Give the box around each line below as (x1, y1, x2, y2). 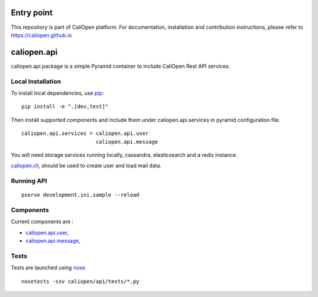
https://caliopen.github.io (11, 31, 72, 38)
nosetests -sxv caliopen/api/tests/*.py (21, 278, 140, 285)
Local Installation (11, 77, 61, 85)
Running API (11, 177, 47, 185)
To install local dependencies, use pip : (11, 89, 104, 97)
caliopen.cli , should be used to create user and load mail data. (11, 162, 162, 169)
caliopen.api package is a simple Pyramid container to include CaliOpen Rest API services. (11, 62, 231, 70)
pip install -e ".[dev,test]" (21, 103, 109, 110)
